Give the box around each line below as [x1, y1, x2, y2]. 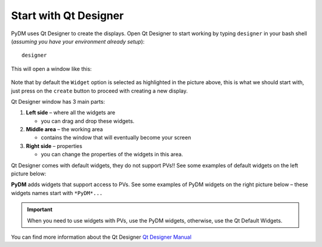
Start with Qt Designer [11, 9, 124, 22]
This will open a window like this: [11, 65, 92, 72]
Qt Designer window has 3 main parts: [11, 98, 106, 105]
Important [27, 206, 53, 213]
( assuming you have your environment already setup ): [11, 38, 145, 45]
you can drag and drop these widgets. [41, 117, 135, 125]
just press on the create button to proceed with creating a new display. [11, 87, 188, 94]
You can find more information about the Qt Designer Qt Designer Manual [11, 233, 192, 240]
